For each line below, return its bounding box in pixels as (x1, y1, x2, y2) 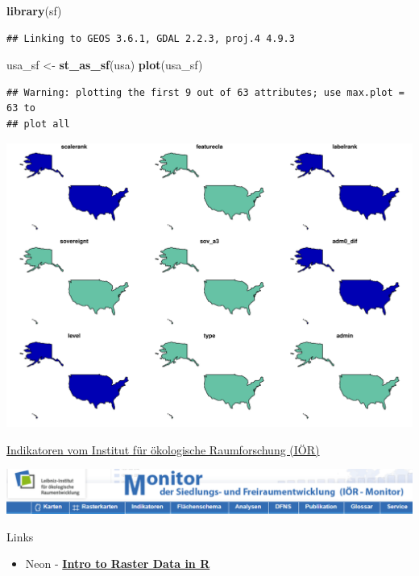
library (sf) (6, 2, 62, 19)
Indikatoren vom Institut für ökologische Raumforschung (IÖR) (6, 441, 320, 458)
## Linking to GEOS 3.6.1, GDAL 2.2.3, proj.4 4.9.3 (6, 32, 295, 44)
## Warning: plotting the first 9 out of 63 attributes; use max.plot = (6, 86, 404, 98)
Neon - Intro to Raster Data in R (25, 555, 210, 572)
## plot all (6, 118, 70, 130)
